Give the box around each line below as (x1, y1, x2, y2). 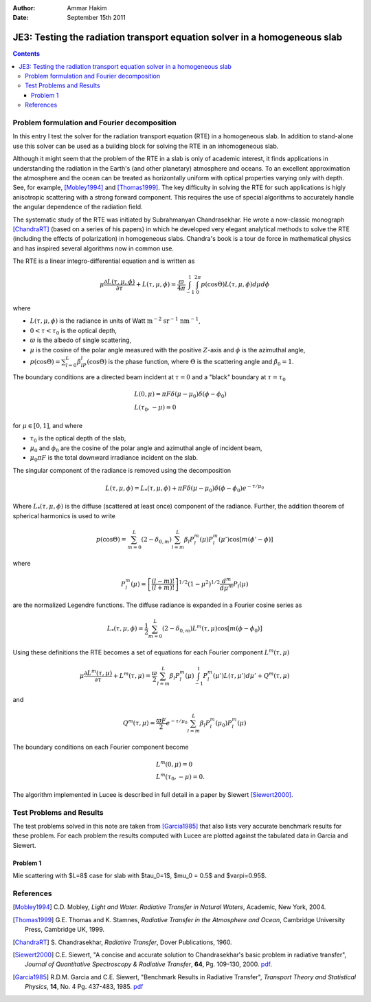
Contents (12, 50, 41, 58)
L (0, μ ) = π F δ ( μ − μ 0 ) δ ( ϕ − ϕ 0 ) (134, 390, 227, 399)
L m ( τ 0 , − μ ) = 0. (155, 771, 205, 782)
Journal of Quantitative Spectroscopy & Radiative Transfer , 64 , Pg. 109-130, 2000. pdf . (25, 960, 273, 968)
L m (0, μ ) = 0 (155, 759, 193, 768)
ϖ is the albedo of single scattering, (30, 336, 132, 344)
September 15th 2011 (67, 14, 126, 22)
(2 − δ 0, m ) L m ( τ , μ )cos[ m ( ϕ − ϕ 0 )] (161, 623, 262, 635)
